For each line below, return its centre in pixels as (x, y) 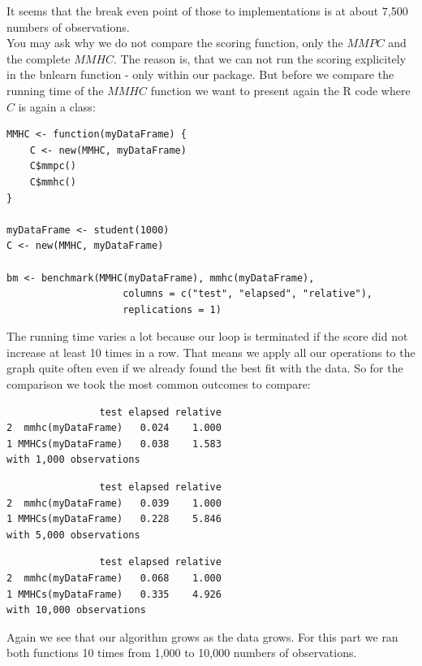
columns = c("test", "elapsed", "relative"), (248, 294)
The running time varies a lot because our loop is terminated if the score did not (207, 336)
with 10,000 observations (76, 610)
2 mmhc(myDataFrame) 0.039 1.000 (114, 503)
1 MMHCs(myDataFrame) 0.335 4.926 (114, 594)
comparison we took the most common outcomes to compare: (159, 384)
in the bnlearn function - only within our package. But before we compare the (200, 74)
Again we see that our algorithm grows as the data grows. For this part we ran (202, 636)
